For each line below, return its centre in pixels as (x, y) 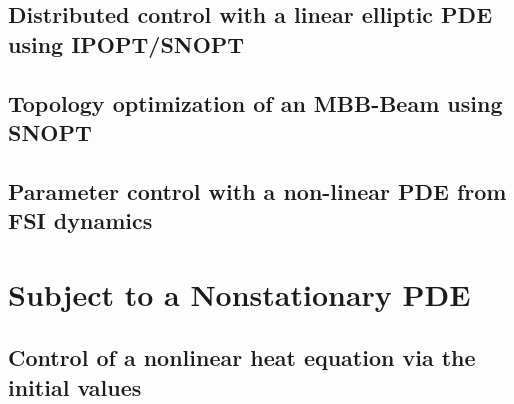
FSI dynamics (80, 220)
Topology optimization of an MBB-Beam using (255, 102)
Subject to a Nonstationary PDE (239, 293)
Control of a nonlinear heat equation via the (242, 357)
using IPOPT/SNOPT (126, 43)
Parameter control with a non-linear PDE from (257, 190)
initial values (75, 386)
